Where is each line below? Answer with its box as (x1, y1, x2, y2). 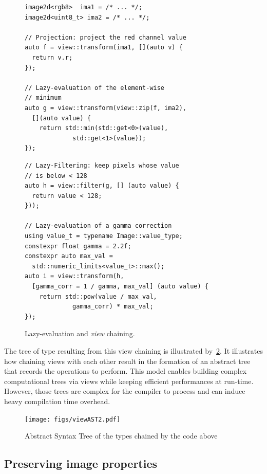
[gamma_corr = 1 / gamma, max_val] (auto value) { (32, 283, 208, 290)
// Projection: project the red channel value (25, 33, 186, 41)
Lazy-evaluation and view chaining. (25, 328, 135, 339)
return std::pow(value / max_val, (39, 293, 157, 300)
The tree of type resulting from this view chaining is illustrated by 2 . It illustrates (4, 345, 263, 356)
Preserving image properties (4, 455, 158, 471)
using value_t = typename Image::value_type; (25, 232, 183, 240)
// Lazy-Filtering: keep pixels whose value (25, 161, 179, 169)
